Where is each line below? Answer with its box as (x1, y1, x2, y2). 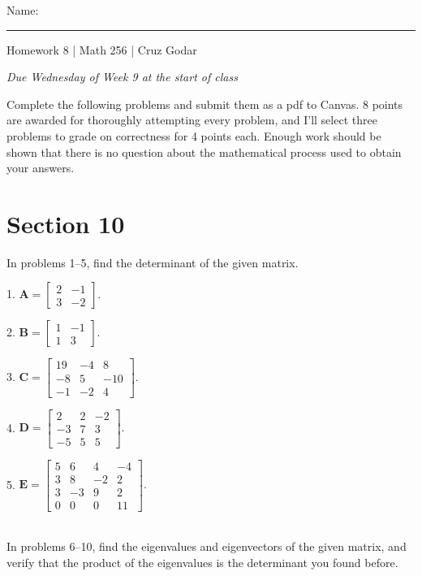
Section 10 (6, 206, 125, 240)
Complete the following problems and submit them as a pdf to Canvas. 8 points (6, 95, 403, 112)
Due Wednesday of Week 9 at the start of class (6, 68, 238, 85)
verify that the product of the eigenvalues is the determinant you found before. (6, 553, 398, 570)
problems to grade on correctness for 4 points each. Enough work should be (6, 127, 381, 144)
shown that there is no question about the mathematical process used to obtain (6, 143, 402, 160)
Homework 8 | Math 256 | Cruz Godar (6, 41, 197, 58)
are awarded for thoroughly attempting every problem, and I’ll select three (6, 111, 377, 128)
